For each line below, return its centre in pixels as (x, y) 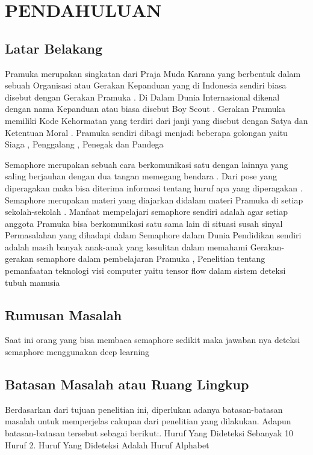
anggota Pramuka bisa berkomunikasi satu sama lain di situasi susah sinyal (144, 223)
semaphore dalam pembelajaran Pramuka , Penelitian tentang (151, 258)
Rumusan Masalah (64, 314)
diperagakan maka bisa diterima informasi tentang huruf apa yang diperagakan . (154, 187)
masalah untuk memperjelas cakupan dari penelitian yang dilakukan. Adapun (148, 421)
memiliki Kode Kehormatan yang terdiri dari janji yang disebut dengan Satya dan (156, 120)
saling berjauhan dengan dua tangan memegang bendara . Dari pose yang (141, 176)
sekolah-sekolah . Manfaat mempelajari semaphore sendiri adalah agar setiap (146, 212)
